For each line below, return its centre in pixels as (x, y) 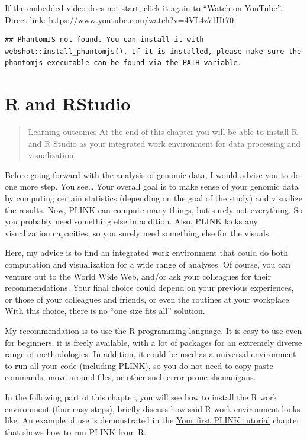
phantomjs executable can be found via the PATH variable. (123, 63)
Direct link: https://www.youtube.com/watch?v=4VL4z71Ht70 (119, 19)
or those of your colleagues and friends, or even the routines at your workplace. (148, 299)
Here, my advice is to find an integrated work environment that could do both (146, 253)
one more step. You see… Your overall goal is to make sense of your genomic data (152, 186)
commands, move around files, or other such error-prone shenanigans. (130, 377)
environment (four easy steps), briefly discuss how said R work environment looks (153, 408)
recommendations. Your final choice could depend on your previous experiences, (149, 288)
